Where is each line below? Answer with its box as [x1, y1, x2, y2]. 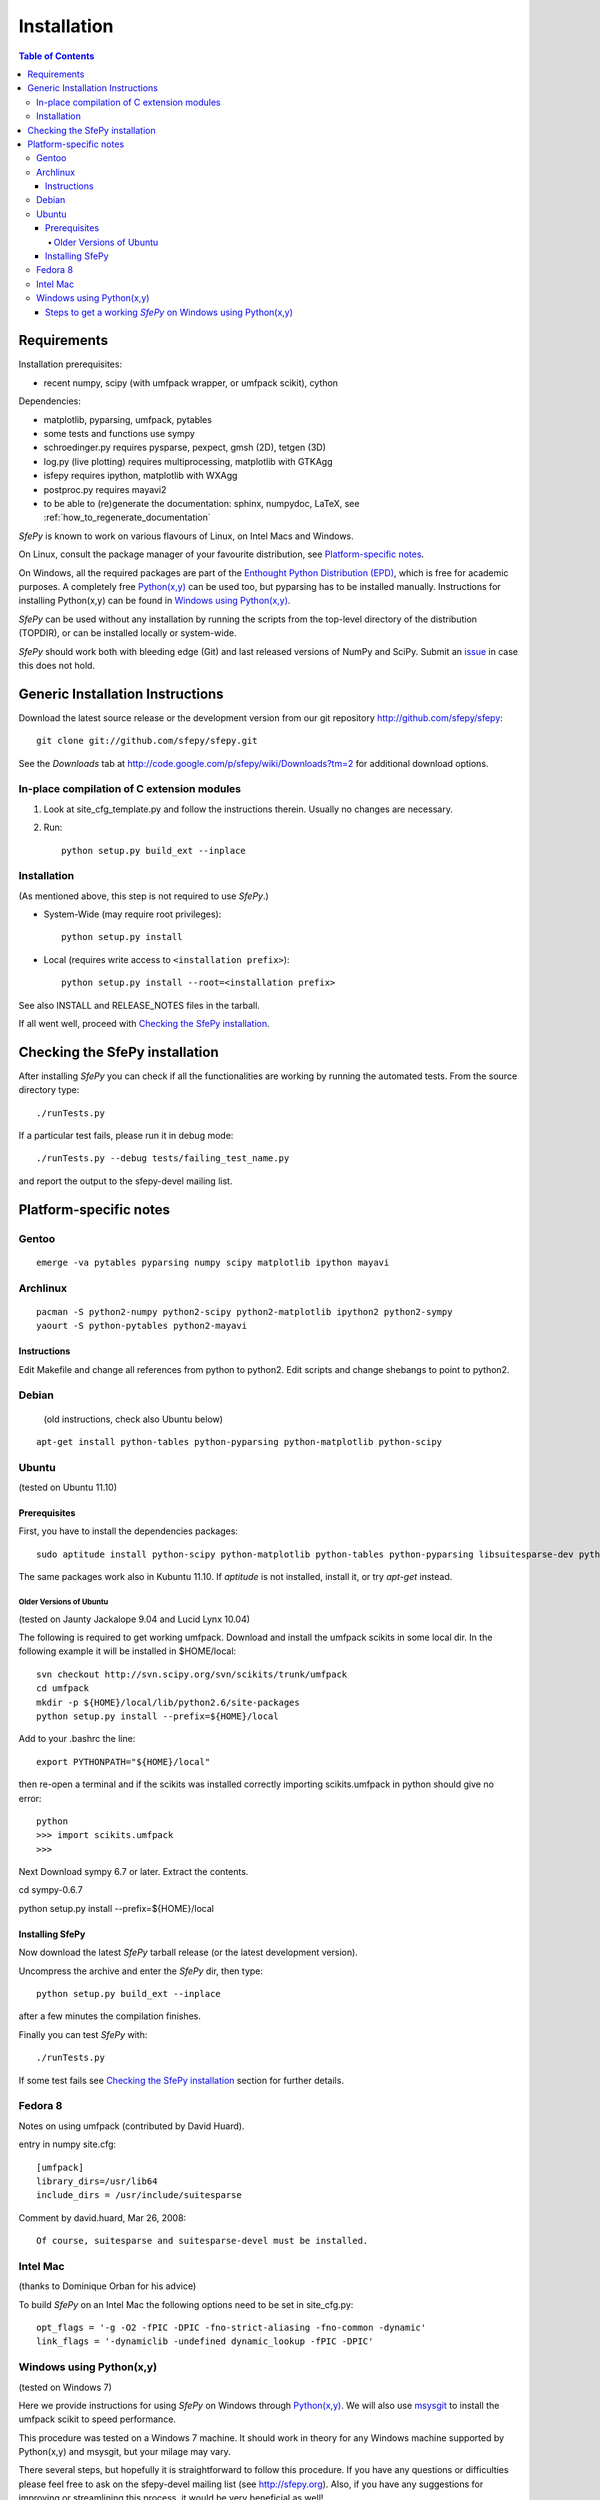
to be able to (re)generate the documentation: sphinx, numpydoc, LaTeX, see [43, 498, 360, 509]
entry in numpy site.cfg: [18, 2138, 117, 2150]
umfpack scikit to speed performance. [18, 2413, 177, 2425]
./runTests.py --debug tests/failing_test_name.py [36, 1153, 290, 1164]
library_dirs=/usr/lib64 [36, 2175, 158, 2187]
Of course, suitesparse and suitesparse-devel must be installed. [36, 2235, 369, 2247]
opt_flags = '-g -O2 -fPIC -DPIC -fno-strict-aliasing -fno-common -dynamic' [36, 2321, 427, 2333]
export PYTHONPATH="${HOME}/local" [36, 1756, 211, 1767]
